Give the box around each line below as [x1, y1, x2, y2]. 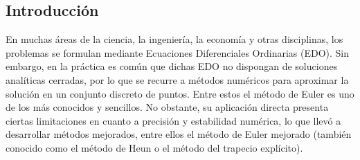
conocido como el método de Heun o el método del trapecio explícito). [6, 140, 303, 154]
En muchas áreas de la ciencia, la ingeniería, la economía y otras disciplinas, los [6, 32, 343, 46]
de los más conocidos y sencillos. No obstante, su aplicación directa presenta [6, 100, 329, 114]
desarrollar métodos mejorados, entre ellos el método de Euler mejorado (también [6, 127, 352, 141]
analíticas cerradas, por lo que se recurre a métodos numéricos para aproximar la [6, 72, 349, 87]
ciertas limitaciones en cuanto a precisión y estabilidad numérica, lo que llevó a [6, 113, 341, 127]
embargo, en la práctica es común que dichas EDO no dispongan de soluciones [6, 59, 338, 73]
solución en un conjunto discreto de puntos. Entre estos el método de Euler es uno [6, 86, 354, 100]
